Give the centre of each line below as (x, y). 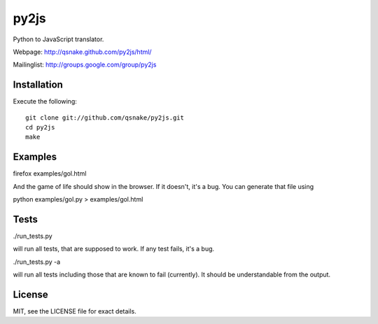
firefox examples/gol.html (50, 174)
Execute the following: (45, 101)
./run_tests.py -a (37, 262)
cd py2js (40, 127)
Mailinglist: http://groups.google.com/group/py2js (85, 65)
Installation (38, 85)
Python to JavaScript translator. (58, 39)
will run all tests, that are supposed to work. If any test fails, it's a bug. (114, 249)
